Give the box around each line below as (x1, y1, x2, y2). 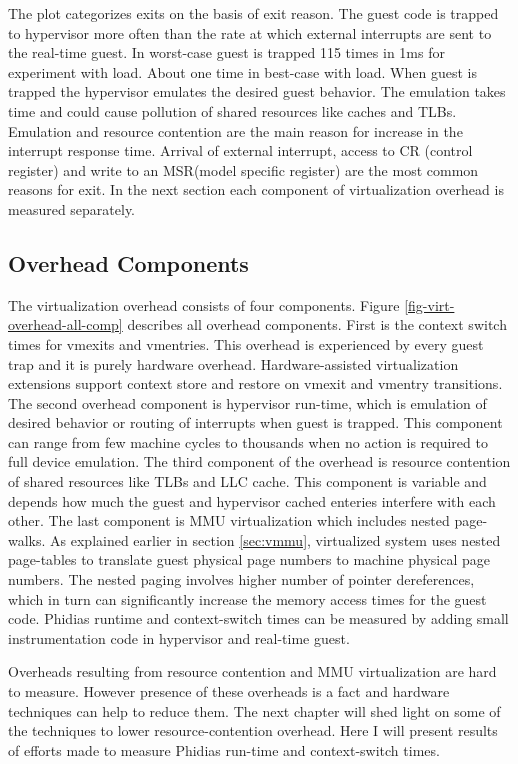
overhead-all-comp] (8, 314, 123, 335)
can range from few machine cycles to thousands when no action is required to (8, 431, 488, 452)
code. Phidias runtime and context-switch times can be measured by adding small (8, 608, 509, 629)
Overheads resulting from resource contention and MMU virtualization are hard (8, 661, 497, 682)
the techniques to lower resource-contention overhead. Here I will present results (8, 720, 498, 741)
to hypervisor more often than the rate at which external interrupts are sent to (8, 22, 492, 43)
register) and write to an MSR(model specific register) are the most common (8, 159, 479, 180)
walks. (8, 529, 46, 550)
